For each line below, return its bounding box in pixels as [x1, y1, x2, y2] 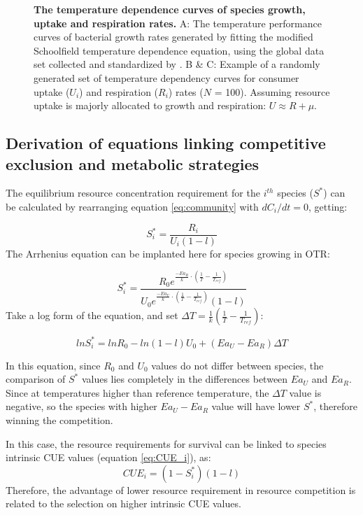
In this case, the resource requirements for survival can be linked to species [6, 436, 327, 451]
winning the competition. [6, 412, 113, 427]
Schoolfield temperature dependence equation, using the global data [34, 43, 325, 57]
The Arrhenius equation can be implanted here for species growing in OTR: [6, 246, 330, 260]
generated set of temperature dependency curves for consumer [34, 70, 299, 85]
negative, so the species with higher [6, 399, 157, 414]
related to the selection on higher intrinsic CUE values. [6, 496, 241, 511]
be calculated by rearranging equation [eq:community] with [6, 199, 259, 213]
